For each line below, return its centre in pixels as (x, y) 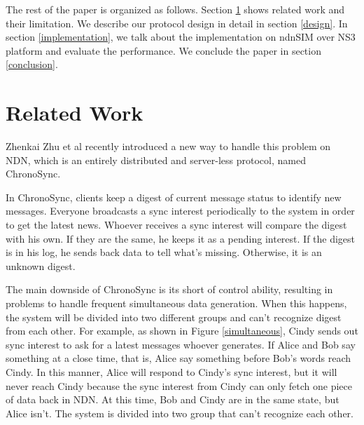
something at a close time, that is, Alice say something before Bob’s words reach (178, 358)
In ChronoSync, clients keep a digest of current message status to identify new (174, 197)
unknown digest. (41, 265)
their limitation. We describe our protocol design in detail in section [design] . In (177, 23)
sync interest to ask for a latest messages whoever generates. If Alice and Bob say (181, 344)
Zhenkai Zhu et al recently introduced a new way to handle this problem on (168, 146)
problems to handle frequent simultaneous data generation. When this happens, (176, 303)
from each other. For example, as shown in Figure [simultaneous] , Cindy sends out (182, 331)
